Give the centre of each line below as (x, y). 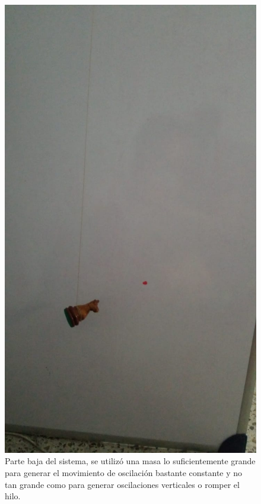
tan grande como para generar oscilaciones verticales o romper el (122, 484)
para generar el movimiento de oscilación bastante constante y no (124, 472)
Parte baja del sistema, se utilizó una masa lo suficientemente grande (130, 461)
